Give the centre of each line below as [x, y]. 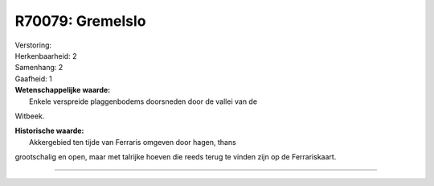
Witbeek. [30, 116]
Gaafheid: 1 [33, 79]
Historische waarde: [49, 131]
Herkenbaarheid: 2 [46, 56]
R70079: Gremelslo [80, 21]
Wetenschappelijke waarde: [63, 90]
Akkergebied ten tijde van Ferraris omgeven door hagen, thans [133, 142]
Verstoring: [33, 45]
